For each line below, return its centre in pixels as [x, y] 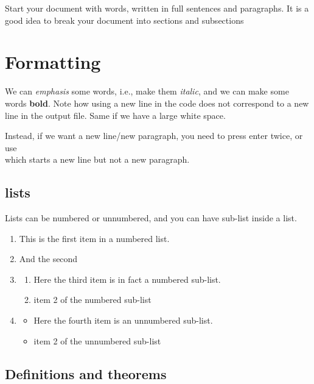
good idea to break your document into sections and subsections [124, 20]
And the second [48, 259]
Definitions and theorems [86, 373]
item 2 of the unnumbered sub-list [97, 340]
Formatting [53, 62]
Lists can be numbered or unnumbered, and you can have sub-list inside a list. [151, 218]
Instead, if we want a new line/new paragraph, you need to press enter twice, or [154, 136]
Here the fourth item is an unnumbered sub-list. [123, 320]
